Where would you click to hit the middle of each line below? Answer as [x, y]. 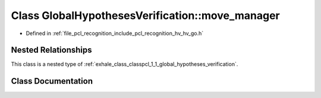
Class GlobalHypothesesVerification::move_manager [146, 15]
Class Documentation [52, 81]
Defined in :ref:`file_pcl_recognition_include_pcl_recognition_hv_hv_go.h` [115, 33]
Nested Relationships [51, 50]
